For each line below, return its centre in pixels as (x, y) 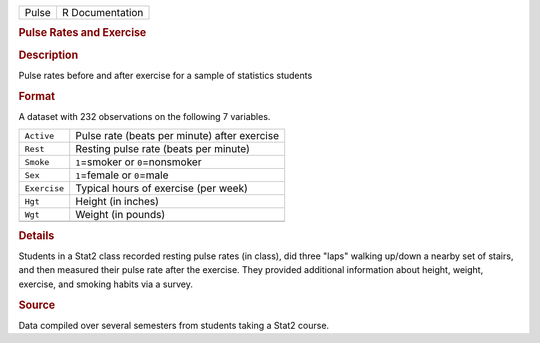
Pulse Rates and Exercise (82, 33)
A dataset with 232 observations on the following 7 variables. (144, 116)
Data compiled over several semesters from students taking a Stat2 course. (174, 325)
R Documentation (102, 12)
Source (37, 305)
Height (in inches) (117, 202)
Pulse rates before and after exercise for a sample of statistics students (165, 75)
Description (48, 55)
